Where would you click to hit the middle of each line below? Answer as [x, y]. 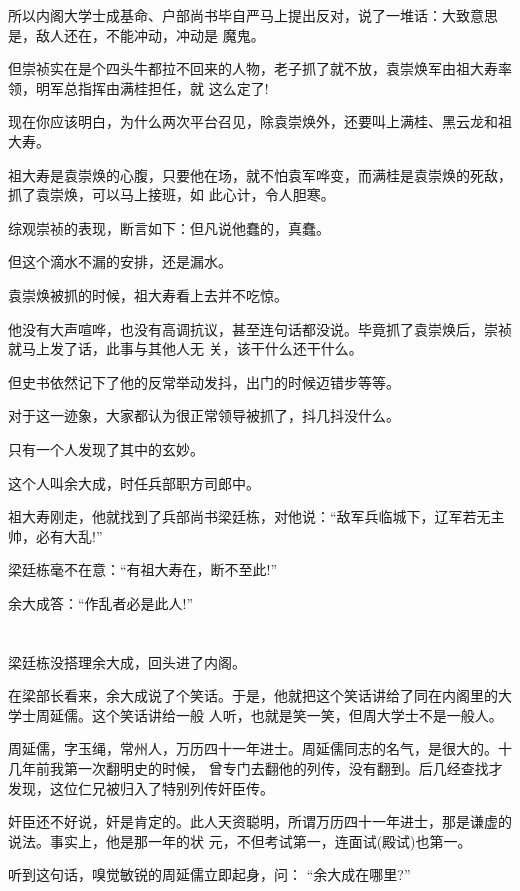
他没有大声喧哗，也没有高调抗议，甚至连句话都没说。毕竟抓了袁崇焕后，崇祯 [260, 328]
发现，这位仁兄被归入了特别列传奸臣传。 [141, 787]
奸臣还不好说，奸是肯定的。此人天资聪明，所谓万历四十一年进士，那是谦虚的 [260, 821]
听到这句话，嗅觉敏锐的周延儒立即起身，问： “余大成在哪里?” [209, 874]
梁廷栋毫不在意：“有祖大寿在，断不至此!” [143, 569]
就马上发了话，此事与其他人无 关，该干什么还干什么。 [185, 348]
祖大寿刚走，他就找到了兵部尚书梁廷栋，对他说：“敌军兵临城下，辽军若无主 [256, 516]
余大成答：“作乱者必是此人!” [101, 602]
